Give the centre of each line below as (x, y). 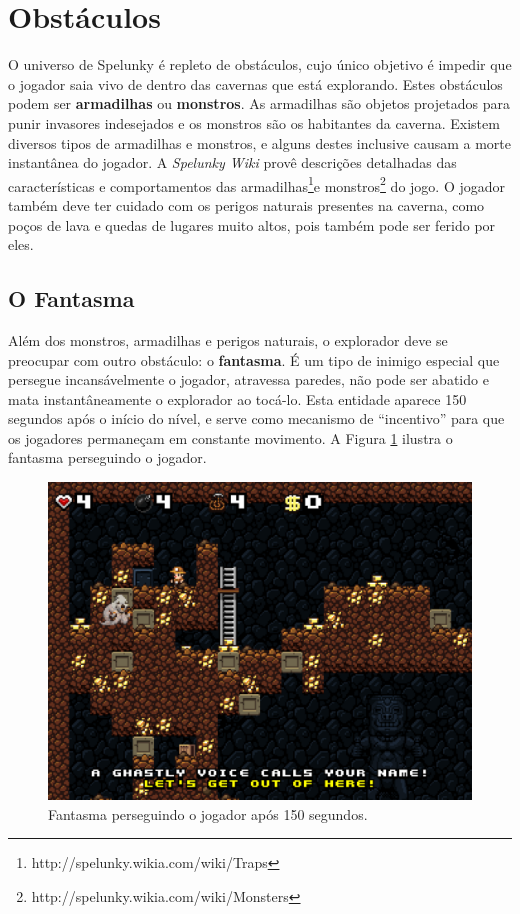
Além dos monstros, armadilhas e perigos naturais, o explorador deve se (228, 339)
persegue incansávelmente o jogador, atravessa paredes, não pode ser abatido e (248, 379)
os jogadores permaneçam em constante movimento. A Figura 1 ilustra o (230, 437)
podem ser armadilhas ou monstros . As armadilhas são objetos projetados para (259, 103)
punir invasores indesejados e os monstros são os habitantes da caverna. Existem (254, 122)
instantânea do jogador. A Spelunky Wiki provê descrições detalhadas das (232, 162)
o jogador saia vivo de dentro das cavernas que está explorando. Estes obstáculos (255, 83)
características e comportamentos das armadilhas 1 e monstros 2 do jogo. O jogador (256, 184)
